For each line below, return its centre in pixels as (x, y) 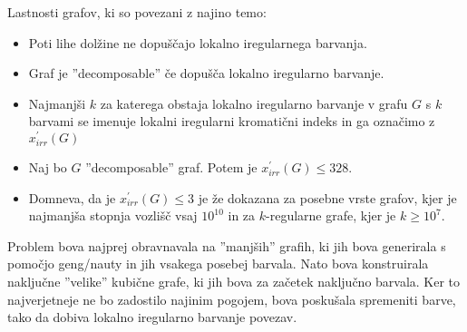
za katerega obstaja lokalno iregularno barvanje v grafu (254, 103)
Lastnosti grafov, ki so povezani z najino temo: (137, 12)
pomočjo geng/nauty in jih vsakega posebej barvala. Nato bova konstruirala (218, 264)
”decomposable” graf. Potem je (171, 167)
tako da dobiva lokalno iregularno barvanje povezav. (152, 317)
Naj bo (48, 167)
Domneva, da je (72, 197)
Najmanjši (57, 103)
